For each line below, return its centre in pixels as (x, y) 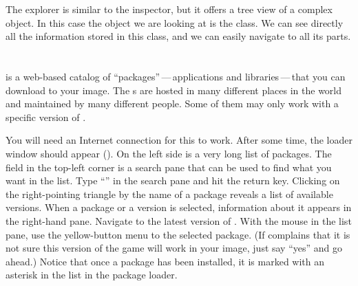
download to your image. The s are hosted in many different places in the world (174, 90)
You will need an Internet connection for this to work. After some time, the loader (179, 140)
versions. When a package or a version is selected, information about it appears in (179, 207)
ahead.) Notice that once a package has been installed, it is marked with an (165, 261)
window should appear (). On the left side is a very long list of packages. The (169, 153)
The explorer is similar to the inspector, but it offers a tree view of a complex (169, 9)
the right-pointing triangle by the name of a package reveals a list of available (169, 194)
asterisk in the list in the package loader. (92, 275)
